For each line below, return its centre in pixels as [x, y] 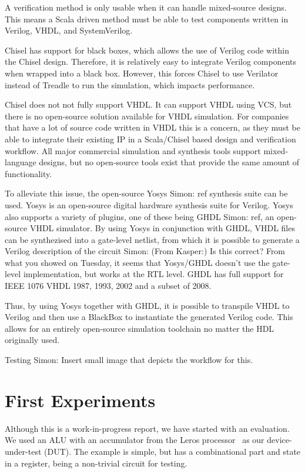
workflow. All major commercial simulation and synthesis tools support [133, 150]
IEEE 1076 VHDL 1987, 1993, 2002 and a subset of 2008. [108, 286]
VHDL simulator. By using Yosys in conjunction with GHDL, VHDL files [162, 228]
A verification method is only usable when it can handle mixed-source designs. [146, 7]
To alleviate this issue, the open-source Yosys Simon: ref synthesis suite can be [146, 193]
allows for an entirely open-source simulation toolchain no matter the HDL [140, 328]
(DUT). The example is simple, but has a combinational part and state [172, 451]
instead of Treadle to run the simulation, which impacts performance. [130, 84]
